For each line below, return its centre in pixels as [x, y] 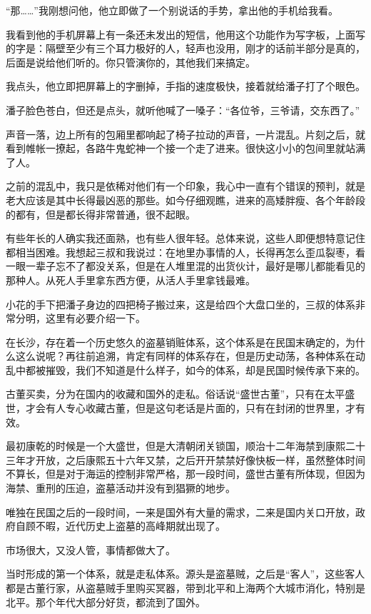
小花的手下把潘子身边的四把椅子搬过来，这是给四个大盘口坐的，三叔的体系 [181, 304]
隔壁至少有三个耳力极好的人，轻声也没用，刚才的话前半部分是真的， [205, 48]
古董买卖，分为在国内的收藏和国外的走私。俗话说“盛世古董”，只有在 [166, 394]
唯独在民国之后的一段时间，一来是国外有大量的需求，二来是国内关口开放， [181, 512]
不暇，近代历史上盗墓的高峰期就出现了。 [130, 526]
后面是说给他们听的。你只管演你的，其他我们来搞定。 [131, 62]
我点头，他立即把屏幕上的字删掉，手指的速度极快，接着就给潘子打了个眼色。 [185, 86]
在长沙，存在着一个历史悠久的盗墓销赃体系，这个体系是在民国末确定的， [176, 342]
